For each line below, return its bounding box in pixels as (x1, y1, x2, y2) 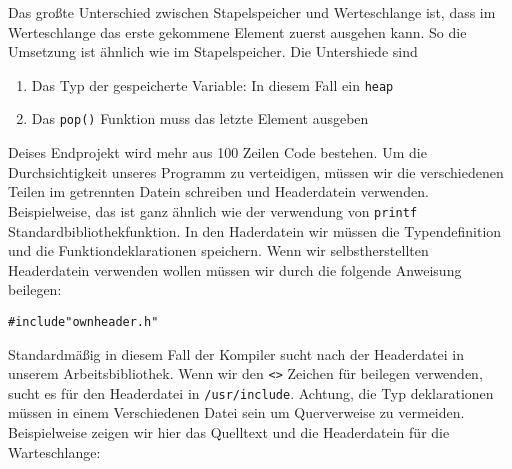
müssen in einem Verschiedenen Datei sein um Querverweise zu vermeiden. (8, 402, 465, 423)
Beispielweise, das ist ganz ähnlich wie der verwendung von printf (8, 200, 418, 221)
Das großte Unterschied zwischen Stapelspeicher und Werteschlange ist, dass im (8, 2, 496, 22)
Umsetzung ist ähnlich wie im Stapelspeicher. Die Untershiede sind (8, 41, 418, 62)
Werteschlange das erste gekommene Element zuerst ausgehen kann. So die (8, 21, 467, 42)
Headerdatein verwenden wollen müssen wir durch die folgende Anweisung (8, 259, 462, 280)
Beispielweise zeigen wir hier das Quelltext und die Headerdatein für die (8, 422, 450, 443)
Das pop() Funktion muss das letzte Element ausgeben (31, 108, 369, 129)
